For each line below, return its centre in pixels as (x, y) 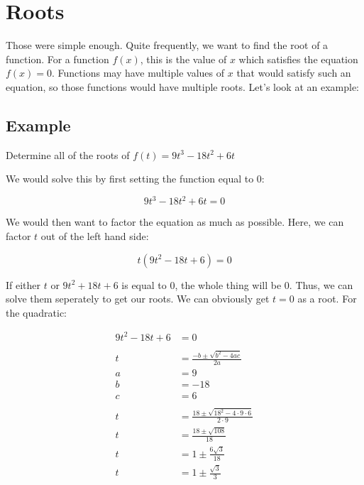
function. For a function (57, 59)
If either (23, 284)
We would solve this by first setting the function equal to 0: (135, 179)
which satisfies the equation (298, 59)
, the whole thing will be (228, 284)
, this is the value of (183, 59)
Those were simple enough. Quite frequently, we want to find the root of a (167, 45)
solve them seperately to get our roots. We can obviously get (138, 299)
